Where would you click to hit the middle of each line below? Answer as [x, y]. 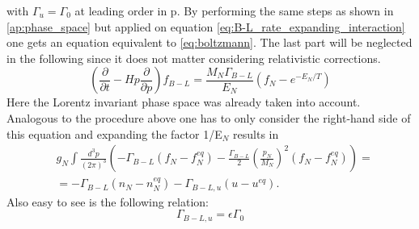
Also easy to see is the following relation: [108, 201]
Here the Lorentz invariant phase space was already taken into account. [184, 102]
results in [256, 133]
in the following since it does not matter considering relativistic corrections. [194, 58]
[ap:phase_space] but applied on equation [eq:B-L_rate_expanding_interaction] [206, 26]
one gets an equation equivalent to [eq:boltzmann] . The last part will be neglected [209, 42]
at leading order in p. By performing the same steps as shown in [234, 10]
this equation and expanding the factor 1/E [114, 133]
